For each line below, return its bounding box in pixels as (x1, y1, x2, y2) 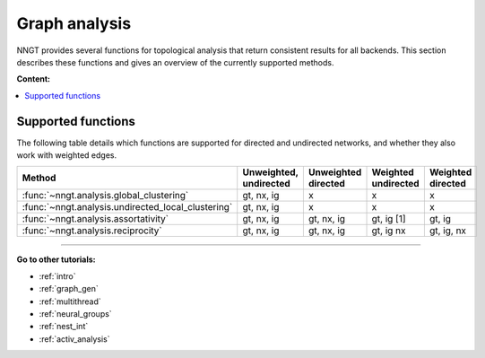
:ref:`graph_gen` (39, 284, 99, 294)
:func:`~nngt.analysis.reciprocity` (22, 224, 162, 237)
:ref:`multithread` (39, 296, 102, 307)
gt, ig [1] (371, 213, 406, 225)
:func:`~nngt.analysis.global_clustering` (22, 189, 189, 202)
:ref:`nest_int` (39, 321, 89, 332)
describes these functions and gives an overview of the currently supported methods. (16, 57, 334, 67)
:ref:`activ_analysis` (39, 333, 110, 345)
